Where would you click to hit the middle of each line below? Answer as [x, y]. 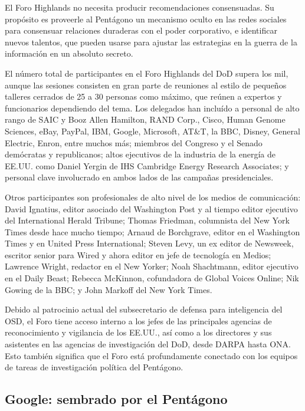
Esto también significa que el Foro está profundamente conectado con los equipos [151, 355]
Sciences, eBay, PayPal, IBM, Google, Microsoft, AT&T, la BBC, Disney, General [152, 131]
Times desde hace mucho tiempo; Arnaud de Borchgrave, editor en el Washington [152, 231]
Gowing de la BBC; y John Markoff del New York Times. [109, 289]
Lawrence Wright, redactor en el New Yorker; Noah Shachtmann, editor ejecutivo [152, 266]
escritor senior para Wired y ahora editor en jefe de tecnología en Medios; [138, 254]
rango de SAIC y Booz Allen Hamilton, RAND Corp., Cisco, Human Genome [145, 119]
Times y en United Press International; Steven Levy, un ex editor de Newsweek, [149, 243]
